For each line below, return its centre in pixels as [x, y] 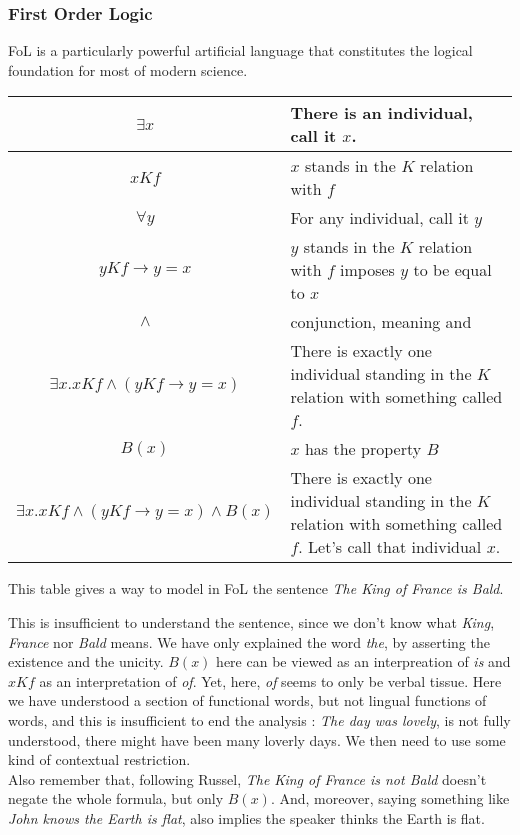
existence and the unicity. [86, 661]
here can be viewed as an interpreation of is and [363, 661]
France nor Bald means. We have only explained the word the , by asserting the [249, 641]
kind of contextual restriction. [99, 759]
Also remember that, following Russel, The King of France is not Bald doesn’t [247, 778]
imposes [367, 270]
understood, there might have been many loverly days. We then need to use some [257, 739]
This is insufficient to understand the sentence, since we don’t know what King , [251, 622]
